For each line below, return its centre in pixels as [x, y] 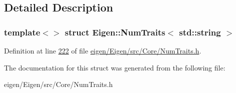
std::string [200, 32]
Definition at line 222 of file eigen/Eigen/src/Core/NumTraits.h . [103, 50]
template [22, 32]
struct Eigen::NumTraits [115, 32]
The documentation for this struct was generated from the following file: [115, 67]
